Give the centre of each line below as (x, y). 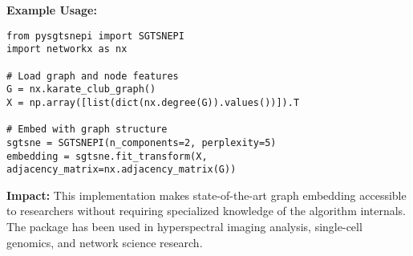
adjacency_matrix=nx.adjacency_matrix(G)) (121, 170)
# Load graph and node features (93, 76)
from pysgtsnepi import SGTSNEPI (95, 36)
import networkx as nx (67, 49)
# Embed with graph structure (87, 130)
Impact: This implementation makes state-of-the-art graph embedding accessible (206, 195)
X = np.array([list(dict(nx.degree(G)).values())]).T (153, 102)
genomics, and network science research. (105, 242)
